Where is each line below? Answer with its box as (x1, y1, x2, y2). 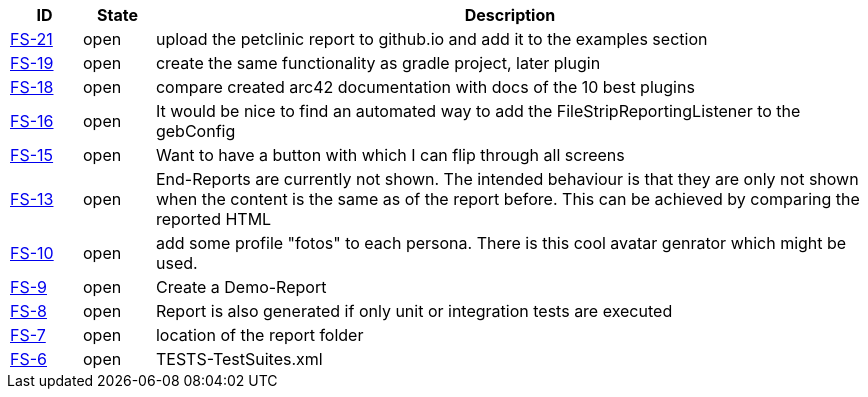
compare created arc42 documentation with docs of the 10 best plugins (155, 77, 695, 97)
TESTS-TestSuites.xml (155, 349, 323, 369)
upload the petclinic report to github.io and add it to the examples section (155, 29, 708, 49)
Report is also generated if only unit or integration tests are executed (155, 301, 673, 321)
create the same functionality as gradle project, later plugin (155, 53, 601, 73)
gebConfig (155, 121, 236, 141)
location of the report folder (155, 325, 364, 345)
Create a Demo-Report (155, 277, 327, 297)
